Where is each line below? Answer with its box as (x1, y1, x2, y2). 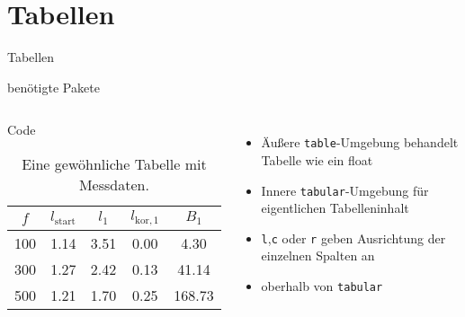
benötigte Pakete (7, 77, 100, 96)
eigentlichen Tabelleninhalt (261, 198, 409, 217)
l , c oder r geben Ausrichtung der (261, 228, 446, 247)
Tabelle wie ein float (261, 150, 373, 169)
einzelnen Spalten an (261, 246, 375, 265)
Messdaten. (78, 173, 149, 195)
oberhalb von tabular (261, 277, 383, 295)
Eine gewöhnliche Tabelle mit (22, 153, 207, 174)
